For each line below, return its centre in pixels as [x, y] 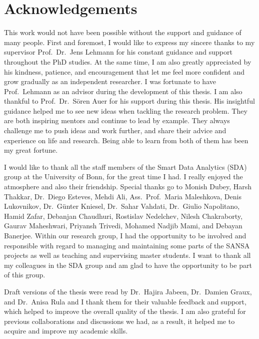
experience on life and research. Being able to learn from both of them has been [126, 140]
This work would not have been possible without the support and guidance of [123, 32]
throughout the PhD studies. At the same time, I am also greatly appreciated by [128, 61]
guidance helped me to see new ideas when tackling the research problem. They [126, 110]
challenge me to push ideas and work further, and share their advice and [115, 130]
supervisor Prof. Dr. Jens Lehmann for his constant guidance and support [118, 52]
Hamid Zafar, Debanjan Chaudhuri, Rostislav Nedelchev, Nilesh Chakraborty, [123, 216]
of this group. [25, 275]
